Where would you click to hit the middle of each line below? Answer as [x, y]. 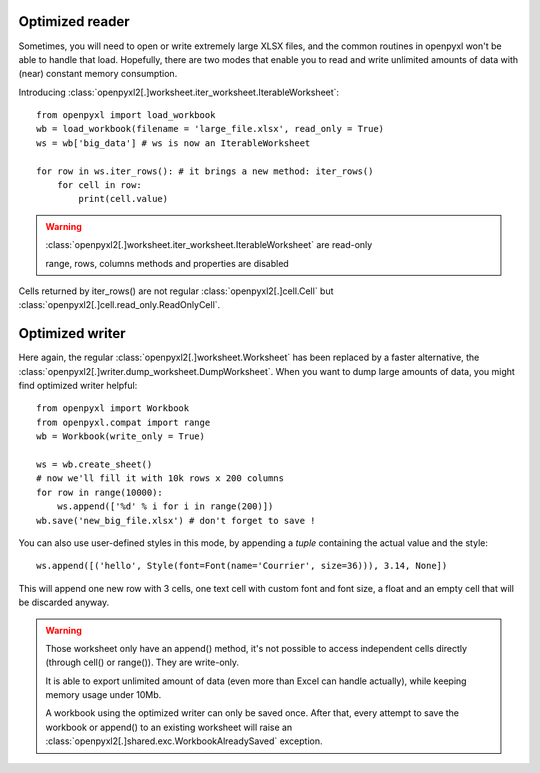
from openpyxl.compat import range [123, 422]
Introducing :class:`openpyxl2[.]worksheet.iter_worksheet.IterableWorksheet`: [179, 92]
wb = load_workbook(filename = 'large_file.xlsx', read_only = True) [210, 129]
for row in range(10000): [100, 492]
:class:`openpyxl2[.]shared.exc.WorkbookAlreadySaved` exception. [184, 741]
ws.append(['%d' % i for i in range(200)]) [165, 506]
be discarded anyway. [64, 602]
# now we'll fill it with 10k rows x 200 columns [160, 478]
